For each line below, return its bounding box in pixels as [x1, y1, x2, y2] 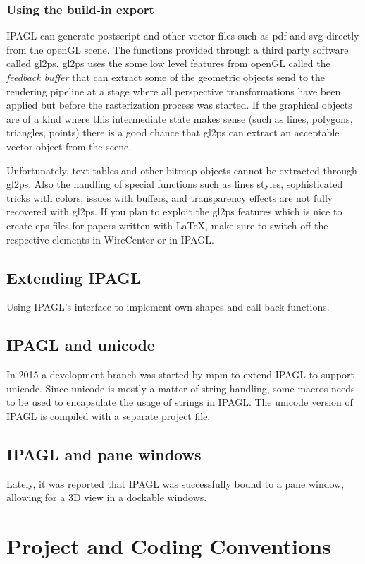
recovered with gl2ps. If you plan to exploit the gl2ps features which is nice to [6, 204, 342, 219]
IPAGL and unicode [6, 334, 155, 356]
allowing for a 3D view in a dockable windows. [6, 490, 207, 505]
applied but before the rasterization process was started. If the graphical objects [6, 97, 352, 112]
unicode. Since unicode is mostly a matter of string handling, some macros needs [6, 380, 355, 395]
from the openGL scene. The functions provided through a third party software [6, 42, 349, 56]
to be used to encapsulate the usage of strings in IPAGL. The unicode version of [6, 395, 353, 409]
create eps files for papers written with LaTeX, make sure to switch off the [6, 217, 328, 232]
